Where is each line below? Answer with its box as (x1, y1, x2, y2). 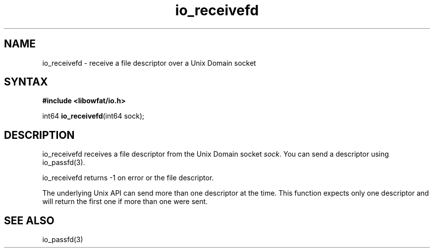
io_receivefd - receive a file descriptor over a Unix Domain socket (42, 58, 256, 67)
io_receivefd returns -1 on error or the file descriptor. (42, 173, 214, 182)
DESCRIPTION (4, 128, 75, 141)
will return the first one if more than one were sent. (42, 197, 208, 206)
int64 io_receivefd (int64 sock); (42, 112, 145, 121)
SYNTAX (4, 76, 48, 88)
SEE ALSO (4, 214, 54, 227)
